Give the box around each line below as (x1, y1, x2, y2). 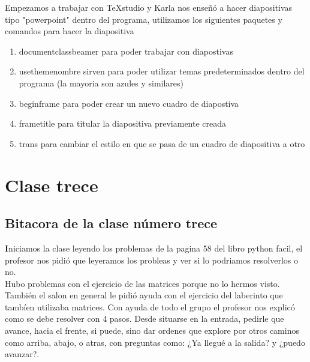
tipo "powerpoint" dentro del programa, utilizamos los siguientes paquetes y (5, 13, 282, 25)
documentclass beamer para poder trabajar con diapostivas (19, 44, 233, 57)
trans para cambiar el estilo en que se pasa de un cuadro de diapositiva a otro (19, 137, 305, 149)
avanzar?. (5, 348, 40, 360)
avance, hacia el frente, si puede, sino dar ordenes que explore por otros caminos (5, 324, 299, 337)
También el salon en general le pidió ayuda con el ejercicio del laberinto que (5, 289, 283, 301)
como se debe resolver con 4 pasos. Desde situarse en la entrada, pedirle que (5, 312, 284, 325)
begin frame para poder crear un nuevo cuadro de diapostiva (19, 97, 239, 109)
